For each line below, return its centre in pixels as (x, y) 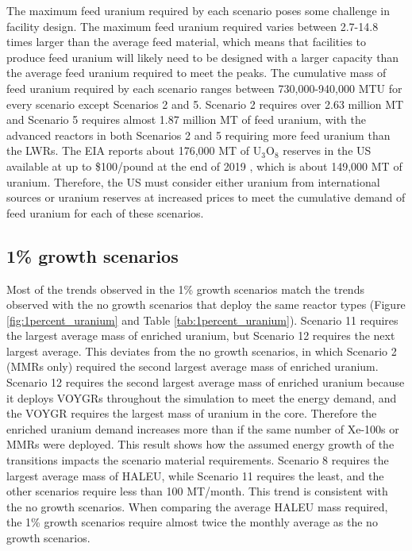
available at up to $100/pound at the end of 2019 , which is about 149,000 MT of (204, 166)
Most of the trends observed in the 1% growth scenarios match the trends (185, 289)
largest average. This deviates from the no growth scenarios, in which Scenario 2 (202, 351)
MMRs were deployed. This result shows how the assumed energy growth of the (200, 444)
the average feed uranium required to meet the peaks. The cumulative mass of (196, 73)
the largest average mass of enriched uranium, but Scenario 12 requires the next (201, 335)
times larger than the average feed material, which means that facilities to (187, 42)
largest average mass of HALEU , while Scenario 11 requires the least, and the (195, 475)
